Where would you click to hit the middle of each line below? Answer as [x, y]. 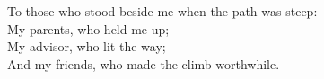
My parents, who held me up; [88, 28]
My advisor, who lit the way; [87, 46]
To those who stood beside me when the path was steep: [162, 11]
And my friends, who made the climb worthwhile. [144, 63]
